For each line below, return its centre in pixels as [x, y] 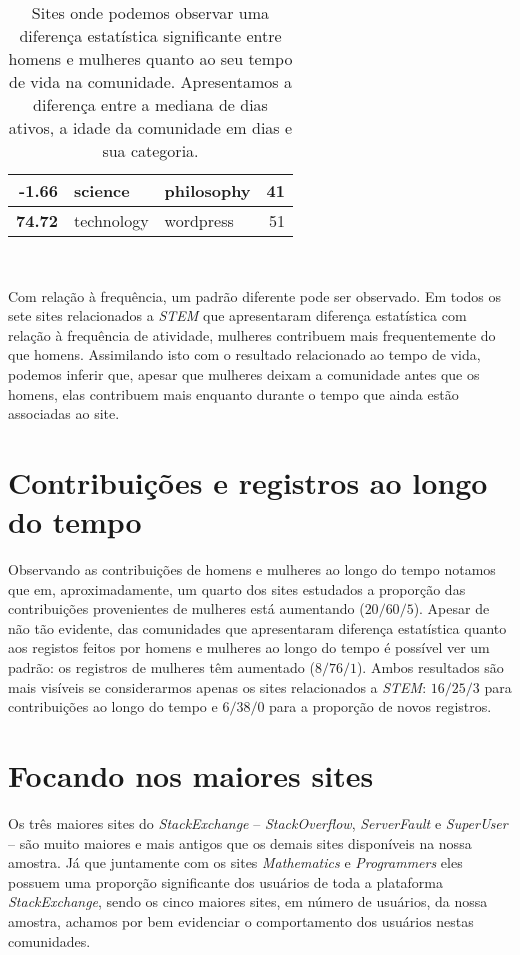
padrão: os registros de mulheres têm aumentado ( [161, 667]
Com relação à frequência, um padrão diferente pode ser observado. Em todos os [255, 295]
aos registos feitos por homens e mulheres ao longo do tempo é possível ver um [249, 647]
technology [111, 220]
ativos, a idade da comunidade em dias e [150, 127]
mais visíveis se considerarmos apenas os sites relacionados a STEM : [217, 686]
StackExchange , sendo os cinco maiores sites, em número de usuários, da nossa [248, 901]
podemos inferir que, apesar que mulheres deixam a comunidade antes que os [244, 373]
